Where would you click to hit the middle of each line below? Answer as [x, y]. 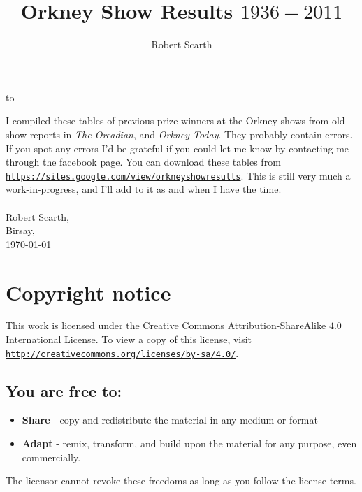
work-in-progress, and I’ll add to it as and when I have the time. [144, 189]
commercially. [51, 457]
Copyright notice [88, 292]
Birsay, [20, 230]
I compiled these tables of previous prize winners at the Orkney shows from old [175, 121]
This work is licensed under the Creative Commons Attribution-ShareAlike [166, 325]
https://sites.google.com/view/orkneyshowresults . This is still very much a [178, 175]
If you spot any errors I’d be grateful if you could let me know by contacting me [178, 148]
